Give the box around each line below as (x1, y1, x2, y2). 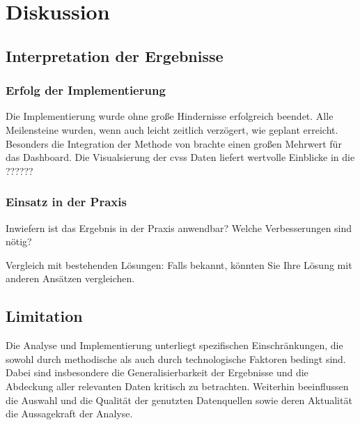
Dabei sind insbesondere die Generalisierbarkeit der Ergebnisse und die (6, 365, 308, 380)
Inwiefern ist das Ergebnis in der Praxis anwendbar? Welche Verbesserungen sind (6, 220, 352, 235)
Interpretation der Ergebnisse (6, 45, 224, 66)
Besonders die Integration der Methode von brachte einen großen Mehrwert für (6, 136, 342, 150)
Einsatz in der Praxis (6, 193, 127, 210)
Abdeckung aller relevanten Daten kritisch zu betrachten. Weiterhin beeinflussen (6, 378, 349, 393)
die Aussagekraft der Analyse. (6, 406, 133, 421)
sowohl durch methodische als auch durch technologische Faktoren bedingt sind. (6, 351, 346, 366)
